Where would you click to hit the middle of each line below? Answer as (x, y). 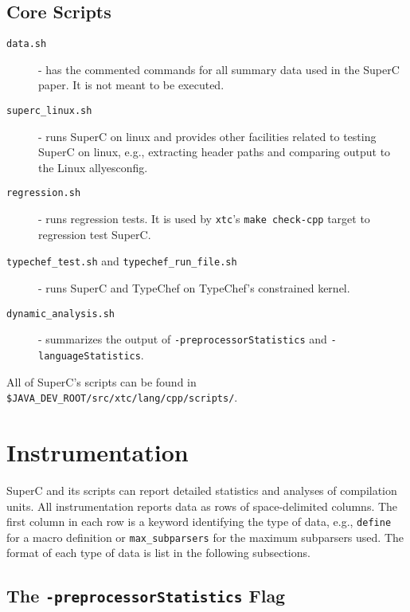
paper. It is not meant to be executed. (131, 85)
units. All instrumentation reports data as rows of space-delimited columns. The (202, 506)
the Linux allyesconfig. (93, 167)
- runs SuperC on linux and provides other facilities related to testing (207, 136)
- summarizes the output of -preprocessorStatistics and (183, 339)
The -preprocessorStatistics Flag (146, 596)
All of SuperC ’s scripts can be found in (102, 381)
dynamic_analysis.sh (61, 314)
